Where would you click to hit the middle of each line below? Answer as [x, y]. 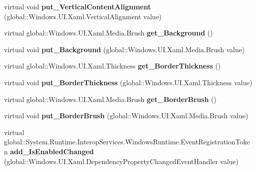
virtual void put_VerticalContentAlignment [78, 6]
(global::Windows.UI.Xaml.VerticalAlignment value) [83, 16]
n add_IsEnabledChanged [49, 151]
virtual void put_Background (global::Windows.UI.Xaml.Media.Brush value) [124, 49]
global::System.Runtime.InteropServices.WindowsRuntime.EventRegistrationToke [127, 142]
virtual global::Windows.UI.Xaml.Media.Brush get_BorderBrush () [110, 99]
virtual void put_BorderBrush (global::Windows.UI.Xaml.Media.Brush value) [126, 116]
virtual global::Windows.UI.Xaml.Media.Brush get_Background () [108, 33]
